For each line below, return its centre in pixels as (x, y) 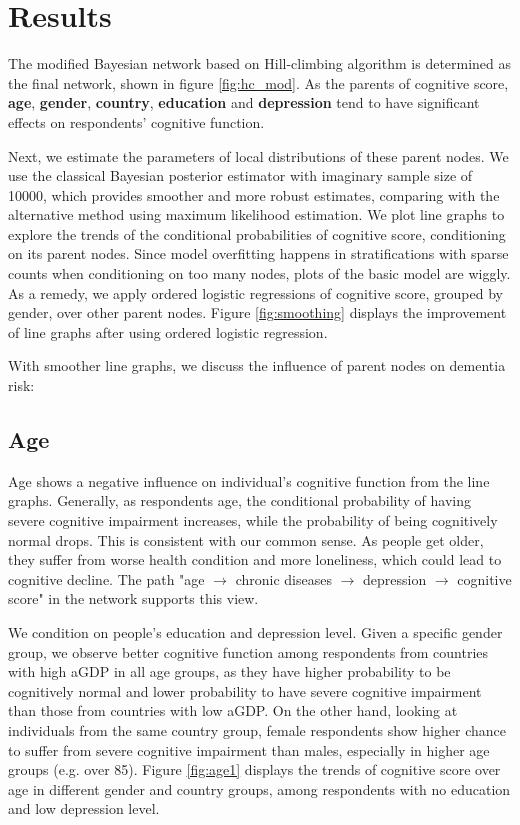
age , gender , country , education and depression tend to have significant (244, 102)
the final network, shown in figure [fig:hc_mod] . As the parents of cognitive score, (258, 82)
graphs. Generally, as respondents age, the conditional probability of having (240, 500)
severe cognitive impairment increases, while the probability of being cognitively (253, 520)
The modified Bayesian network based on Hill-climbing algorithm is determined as (260, 63)
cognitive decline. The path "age (106, 578)
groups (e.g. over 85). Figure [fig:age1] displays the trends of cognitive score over (254, 769)
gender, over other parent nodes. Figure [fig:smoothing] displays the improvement (257, 312)
